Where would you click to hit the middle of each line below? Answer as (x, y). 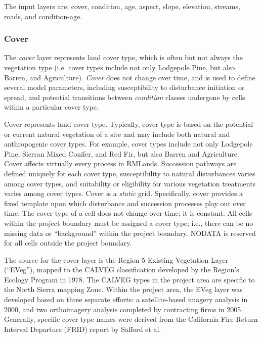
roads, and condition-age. (43, 16)
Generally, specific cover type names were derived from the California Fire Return (131, 319)
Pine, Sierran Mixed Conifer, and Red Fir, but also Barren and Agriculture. (122, 153)
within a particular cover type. (51, 107)
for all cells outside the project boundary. (68, 243)
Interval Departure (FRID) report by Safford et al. (83, 329)
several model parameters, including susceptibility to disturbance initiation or (124, 87)
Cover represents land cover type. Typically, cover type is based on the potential (129, 124)
